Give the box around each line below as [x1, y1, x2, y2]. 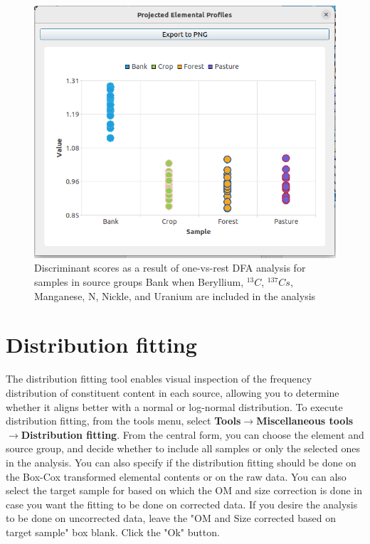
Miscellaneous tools [256, 413, 354, 428]
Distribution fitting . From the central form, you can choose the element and [21, 427, 364, 442]
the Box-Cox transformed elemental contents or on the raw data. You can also [6, 469, 347, 484]
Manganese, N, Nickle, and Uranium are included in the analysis [34, 288, 316, 303]
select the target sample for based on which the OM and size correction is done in [6, 483, 362, 498]
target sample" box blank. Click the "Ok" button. [6, 524, 220, 539]
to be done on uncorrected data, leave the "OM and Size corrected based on [6, 511, 336, 526]
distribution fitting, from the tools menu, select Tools [6, 413, 241, 428]
